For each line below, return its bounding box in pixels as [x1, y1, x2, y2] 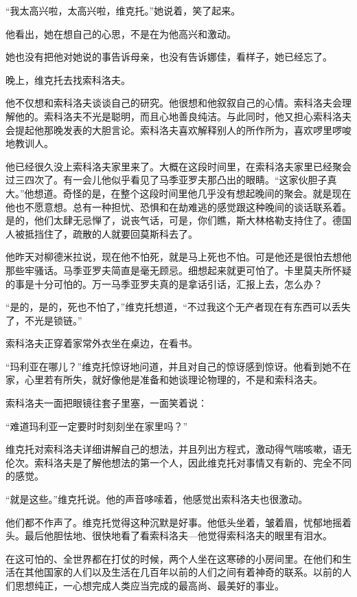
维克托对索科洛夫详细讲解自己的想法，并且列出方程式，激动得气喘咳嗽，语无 [5, 442, 352, 456]
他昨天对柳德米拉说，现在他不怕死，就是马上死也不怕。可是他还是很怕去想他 [5, 249, 352, 264]
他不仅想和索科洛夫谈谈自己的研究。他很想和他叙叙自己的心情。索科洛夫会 [5, 95, 342, 110]
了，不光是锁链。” [5, 313, 82, 327]
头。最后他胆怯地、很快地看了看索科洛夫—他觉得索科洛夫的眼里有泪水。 [5, 528, 332, 543]
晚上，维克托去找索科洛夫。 [5, 72, 130, 87]
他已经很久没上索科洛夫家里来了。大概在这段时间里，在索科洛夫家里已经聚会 [5, 159, 352, 173]
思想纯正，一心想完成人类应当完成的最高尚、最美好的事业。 [14, 578, 284, 592]
